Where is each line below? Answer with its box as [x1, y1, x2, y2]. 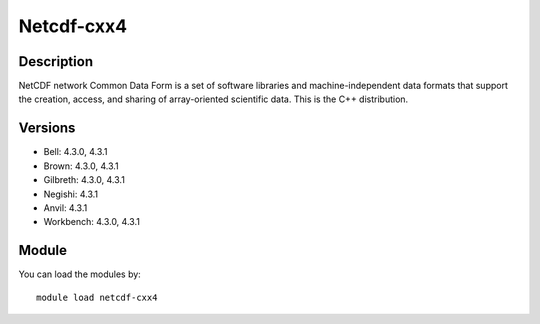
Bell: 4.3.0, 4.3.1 [43, 146, 108, 158]
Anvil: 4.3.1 [43, 201, 88, 214]
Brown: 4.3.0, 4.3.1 [43, 160, 119, 172]
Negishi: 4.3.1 [43, 188, 99, 200]
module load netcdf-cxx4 [36, 291, 158, 303]
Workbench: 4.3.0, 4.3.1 [43, 216, 140, 228]
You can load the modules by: [18, 268, 142, 280]
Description [18, 53, 94, 70]
